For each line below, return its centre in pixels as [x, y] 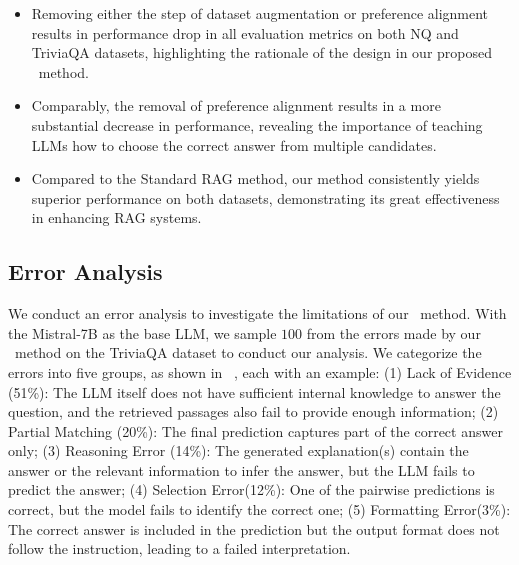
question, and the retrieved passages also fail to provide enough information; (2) [253, 411]
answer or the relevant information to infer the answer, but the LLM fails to [241, 469]
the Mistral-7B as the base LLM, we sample [142, 332]
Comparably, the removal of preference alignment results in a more [236, 105]
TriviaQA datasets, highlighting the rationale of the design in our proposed [261, 52]
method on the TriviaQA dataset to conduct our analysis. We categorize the [248, 352]
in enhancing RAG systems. [116, 217]
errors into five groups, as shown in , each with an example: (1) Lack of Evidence [260, 371]
